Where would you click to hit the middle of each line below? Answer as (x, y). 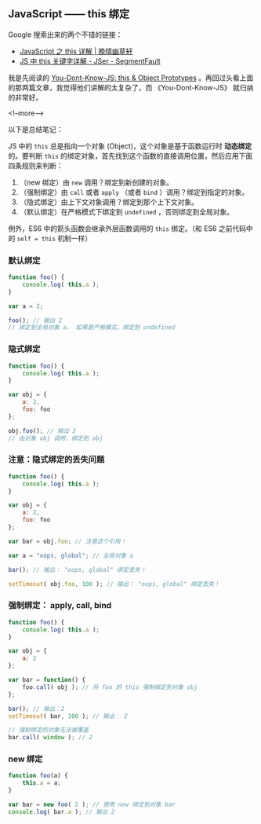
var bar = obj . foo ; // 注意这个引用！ (67, 541)
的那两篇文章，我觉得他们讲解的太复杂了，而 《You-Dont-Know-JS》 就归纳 (131, 87)
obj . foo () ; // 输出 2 (42, 430)
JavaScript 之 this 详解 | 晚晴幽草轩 (76, 51)
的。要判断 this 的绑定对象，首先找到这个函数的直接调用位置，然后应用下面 (130, 156)
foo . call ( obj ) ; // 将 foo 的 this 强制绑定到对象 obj (110, 687)
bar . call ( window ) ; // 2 (50, 738)
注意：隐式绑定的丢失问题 (56, 460)
